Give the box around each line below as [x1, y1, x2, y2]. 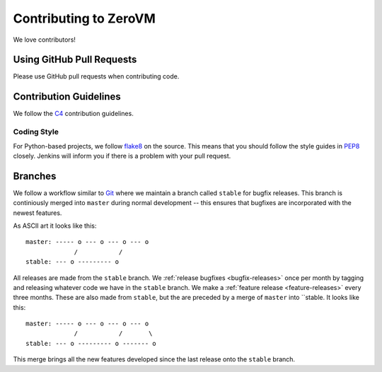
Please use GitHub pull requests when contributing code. [13, 72, 180, 81]
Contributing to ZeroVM [13, 11, 156, 26]
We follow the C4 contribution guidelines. [13, 110, 134, 118]
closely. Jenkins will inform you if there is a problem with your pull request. [13, 151, 231, 160]
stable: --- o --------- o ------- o [25, 339, 157, 347]
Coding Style [13, 127, 59, 137]
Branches [13, 170, 57, 182]
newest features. [13, 209, 62, 217]
